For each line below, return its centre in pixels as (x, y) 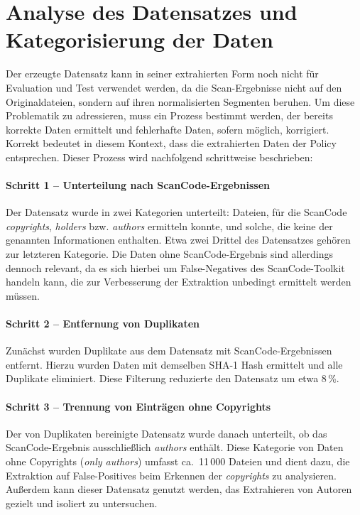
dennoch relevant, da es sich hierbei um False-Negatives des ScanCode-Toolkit (175, 267)
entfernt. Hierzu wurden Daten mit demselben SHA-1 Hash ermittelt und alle (174, 364)
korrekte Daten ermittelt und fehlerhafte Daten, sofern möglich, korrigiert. (168, 129)
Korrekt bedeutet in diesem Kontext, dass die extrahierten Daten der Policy (171, 143)
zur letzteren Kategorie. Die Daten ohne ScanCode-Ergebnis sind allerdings (170, 254)
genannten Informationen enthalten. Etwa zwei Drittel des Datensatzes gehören (178, 240)
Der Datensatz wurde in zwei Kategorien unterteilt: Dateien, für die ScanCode (176, 212)
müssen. (23, 295)
